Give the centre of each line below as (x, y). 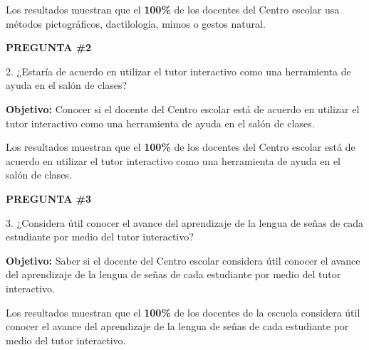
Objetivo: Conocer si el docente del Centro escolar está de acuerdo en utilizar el (183, 108)
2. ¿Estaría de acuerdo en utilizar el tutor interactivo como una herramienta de (178, 71)
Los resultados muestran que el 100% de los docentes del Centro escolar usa (173, 9)
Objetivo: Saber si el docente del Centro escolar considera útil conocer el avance (183, 260)
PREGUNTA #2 (49, 47)
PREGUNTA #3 (49, 198)
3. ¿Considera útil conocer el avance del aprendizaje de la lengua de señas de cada (184, 222)
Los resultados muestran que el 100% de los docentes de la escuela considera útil (183, 312)
